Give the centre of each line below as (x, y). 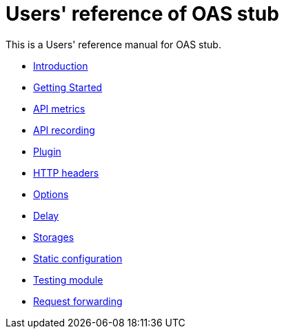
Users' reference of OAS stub (142, 14)
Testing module (68, 279)
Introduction (61, 66)
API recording (64, 130)
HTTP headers (66, 173)
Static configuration (78, 258)
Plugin (47, 151)
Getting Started (68, 87)
